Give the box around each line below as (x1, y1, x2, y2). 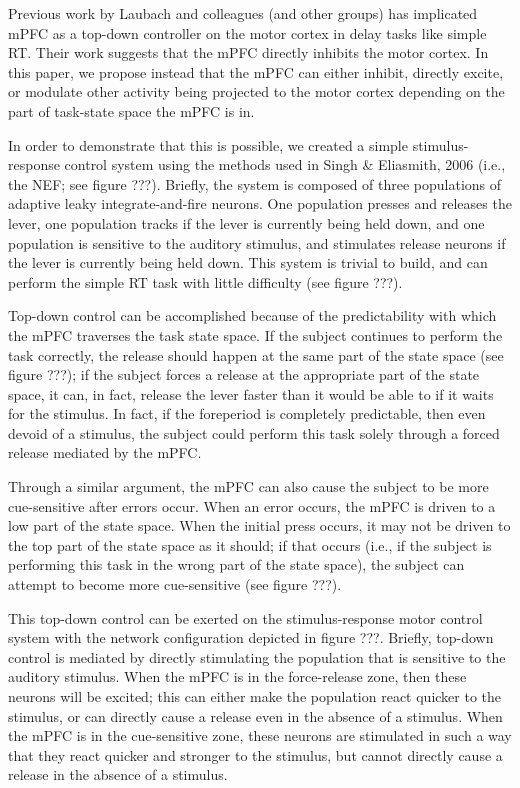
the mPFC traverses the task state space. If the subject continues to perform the (8, 324, 503, 345)
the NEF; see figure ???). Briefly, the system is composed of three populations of (8, 173, 502, 194)
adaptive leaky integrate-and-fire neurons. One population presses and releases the (8, 193, 512, 214)
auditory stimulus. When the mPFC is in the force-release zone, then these (8, 666, 467, 687)
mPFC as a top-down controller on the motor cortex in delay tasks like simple (8, 22, 487, 43)
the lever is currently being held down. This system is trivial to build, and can (8, 252, 488, 273)
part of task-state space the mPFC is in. (8, 100, 255, 121)
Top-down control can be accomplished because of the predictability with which (8, 305, 497, 326)
